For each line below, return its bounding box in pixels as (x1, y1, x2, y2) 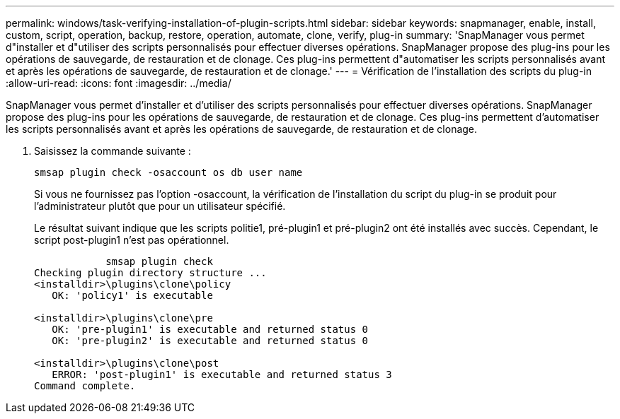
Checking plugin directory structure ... (34, 267, 267, 278)
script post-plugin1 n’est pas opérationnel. (34, 234, 229, 246)
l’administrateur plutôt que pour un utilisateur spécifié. (34, 200, 286, 212)
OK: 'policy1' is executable (52, 290, 213, 301)
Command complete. (34, 380, 136, 391)
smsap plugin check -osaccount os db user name (34, 167, 303, 178)
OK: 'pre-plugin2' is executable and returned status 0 (52, 335, 369, 346)
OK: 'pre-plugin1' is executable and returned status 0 (52, 324, 369, 335)
